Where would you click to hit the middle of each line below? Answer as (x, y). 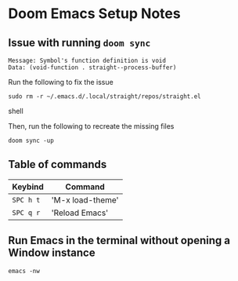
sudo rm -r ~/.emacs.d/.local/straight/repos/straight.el (105, 97)
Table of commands (58, 164)
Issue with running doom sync (79, 43)
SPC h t (26, 200)
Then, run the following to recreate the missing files (91, 126)
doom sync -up (31, 140)
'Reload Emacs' (80, 213)
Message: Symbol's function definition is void (87, 60)
